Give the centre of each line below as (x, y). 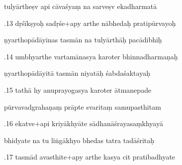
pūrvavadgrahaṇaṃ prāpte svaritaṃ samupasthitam (83, 106)
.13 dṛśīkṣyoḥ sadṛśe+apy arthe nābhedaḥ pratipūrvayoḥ (90, 23)
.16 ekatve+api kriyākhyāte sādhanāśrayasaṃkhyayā (84, 123)
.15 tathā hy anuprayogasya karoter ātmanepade (78, 89)
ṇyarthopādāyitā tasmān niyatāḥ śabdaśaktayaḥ (77, 73)
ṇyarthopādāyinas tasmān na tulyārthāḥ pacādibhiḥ (83, 40)
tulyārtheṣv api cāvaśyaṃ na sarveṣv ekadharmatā (81, 6)
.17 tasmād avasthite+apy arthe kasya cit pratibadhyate (90, 157)
